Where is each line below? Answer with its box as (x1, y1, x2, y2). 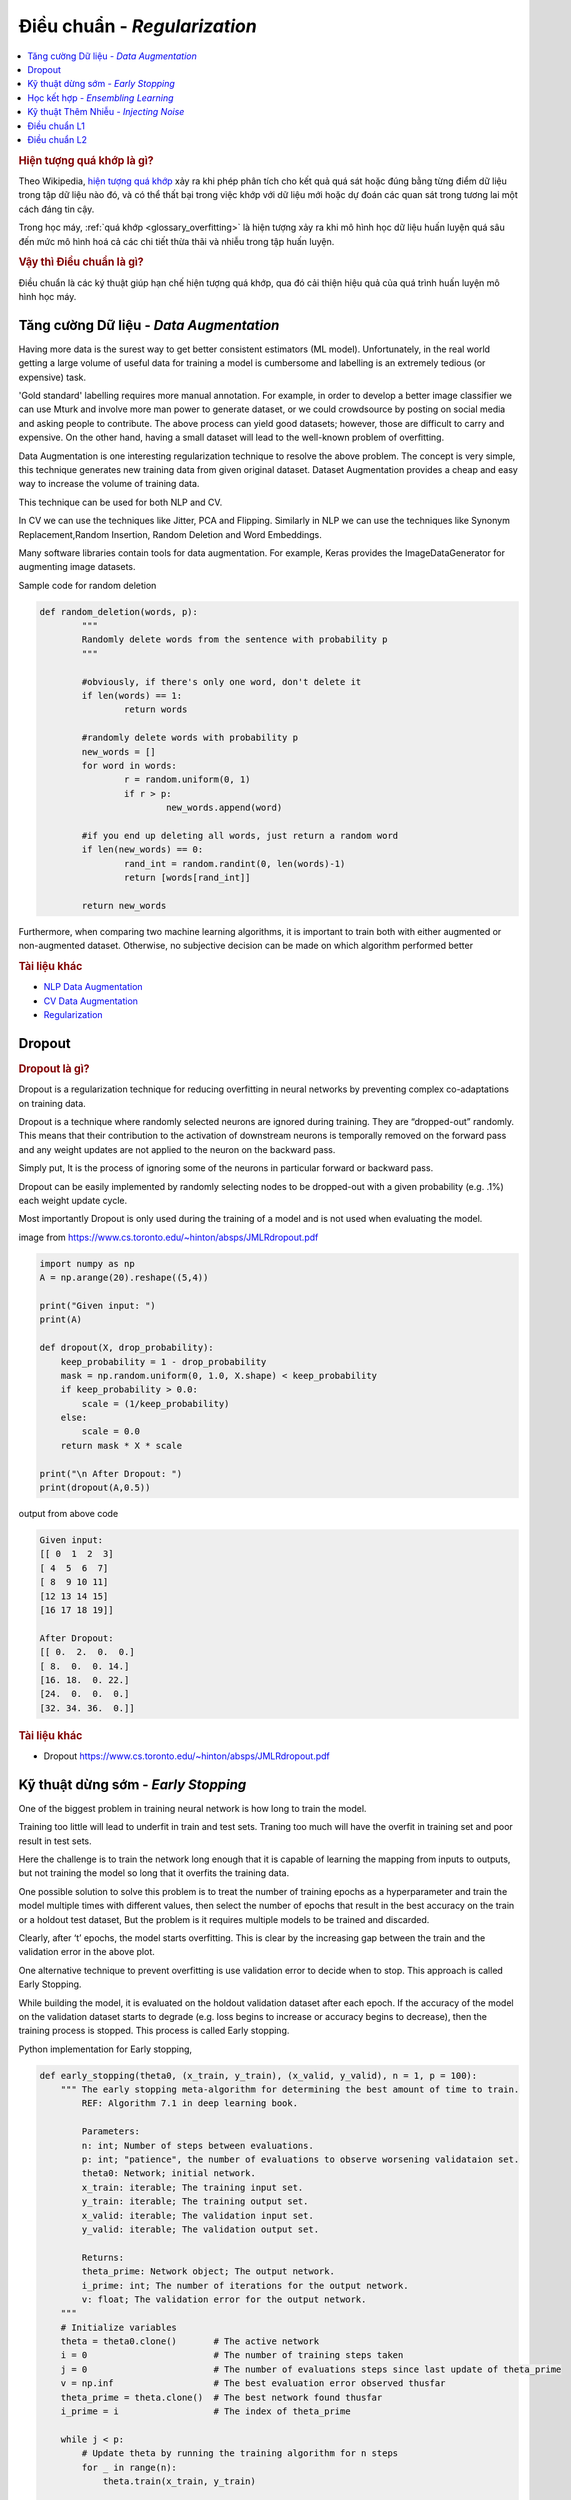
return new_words (81, 900, 167, 911)
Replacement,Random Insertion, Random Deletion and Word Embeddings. (18, 528, 322, 540)
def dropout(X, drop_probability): (39, 1342, 214, 1354)
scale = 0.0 (81, 1426, 140, 1437)
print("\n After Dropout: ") (39, 1468, 183, 1479)
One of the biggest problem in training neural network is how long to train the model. (18, 1802, 367, 1814)
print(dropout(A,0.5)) (39, 1482, 151, 1494)
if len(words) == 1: (81, 690, 183, 702)
